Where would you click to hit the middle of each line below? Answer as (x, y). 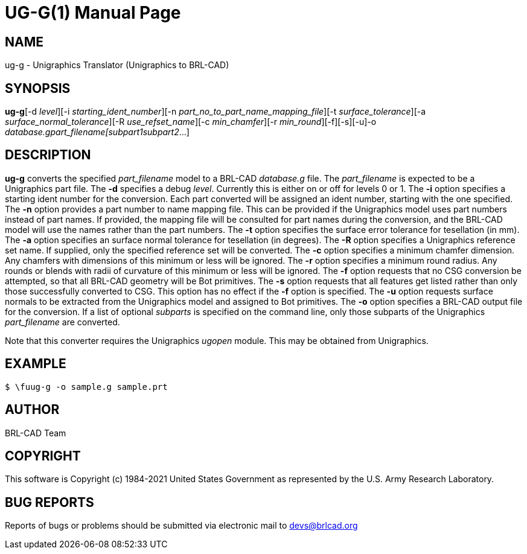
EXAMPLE (36, 364)
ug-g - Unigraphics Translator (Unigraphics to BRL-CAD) (117, 65)
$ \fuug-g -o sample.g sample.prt (86, 387)
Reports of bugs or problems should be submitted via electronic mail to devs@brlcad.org (181, 526)
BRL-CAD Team (36, 433)
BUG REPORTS (50, 502)
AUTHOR (32, 410)
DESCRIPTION (48, 155)
